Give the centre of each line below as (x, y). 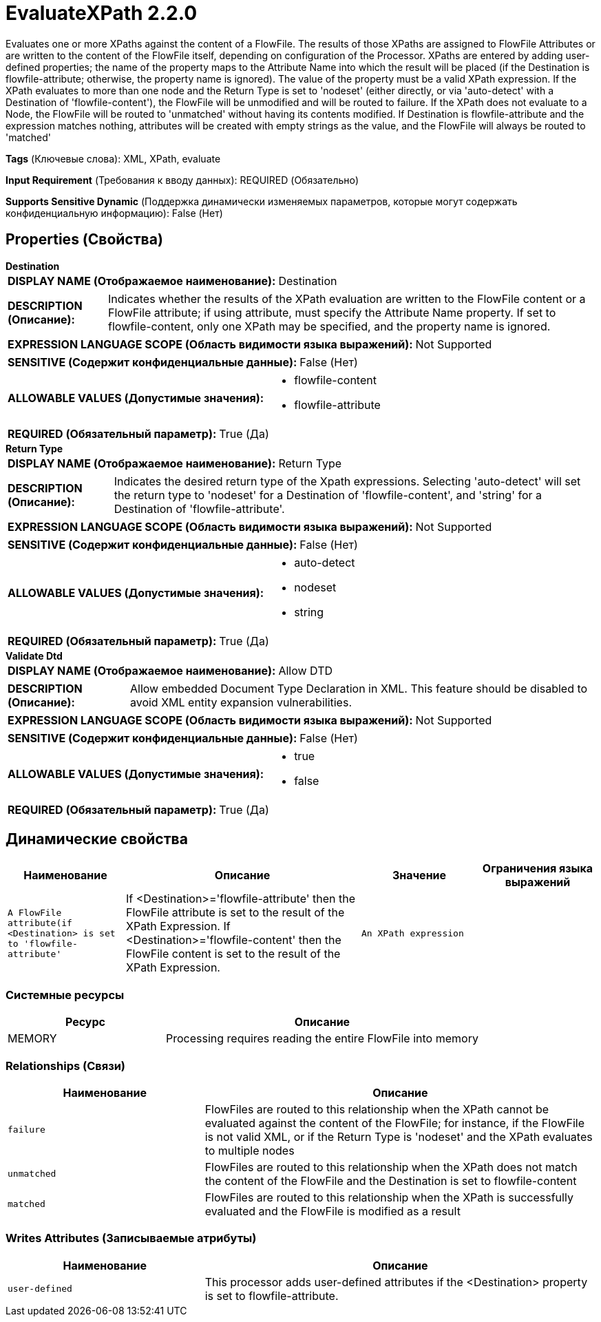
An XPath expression (413, 933)
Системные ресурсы (65, 995)
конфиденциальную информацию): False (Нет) (114, 213)
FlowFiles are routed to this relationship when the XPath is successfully (389, 1197)
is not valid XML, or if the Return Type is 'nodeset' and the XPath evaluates (399, 1136)
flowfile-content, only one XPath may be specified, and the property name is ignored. (329, 326)
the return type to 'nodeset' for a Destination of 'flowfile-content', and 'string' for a (328, 495)
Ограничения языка (538, 869)
